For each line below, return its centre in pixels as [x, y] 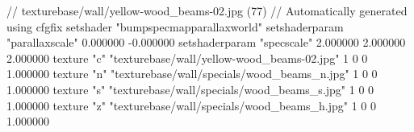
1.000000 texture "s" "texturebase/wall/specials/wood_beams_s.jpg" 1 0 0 [190, 89]
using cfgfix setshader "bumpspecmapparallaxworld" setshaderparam [175, 26]
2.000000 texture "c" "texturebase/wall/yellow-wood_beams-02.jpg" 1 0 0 [187, 58]
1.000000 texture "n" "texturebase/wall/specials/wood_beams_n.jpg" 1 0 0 [192, 74]
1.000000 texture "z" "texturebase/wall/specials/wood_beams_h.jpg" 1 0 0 [192, 105]
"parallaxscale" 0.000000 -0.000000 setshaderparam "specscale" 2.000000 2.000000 [206, 42]
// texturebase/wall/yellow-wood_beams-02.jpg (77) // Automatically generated [207, 10]
